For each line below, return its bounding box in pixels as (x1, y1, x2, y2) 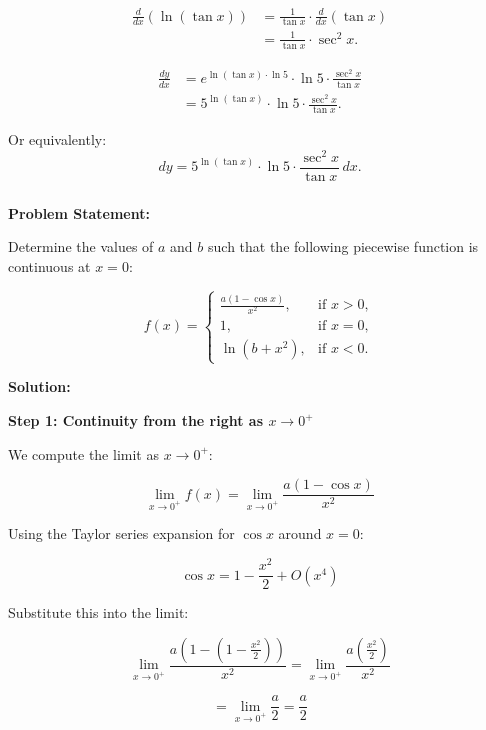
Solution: (8, 376, 71, 397)
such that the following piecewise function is (208, 236, 479, 257)
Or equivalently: (8, 128, 107, 149)
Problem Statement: (8, 202, 150, 223)
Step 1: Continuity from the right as (8, 410, 264, 431)
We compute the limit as (8, 443, 159, 464)
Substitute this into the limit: (8, 602, 189, 623)
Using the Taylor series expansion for (8, 523, 235, 544)
